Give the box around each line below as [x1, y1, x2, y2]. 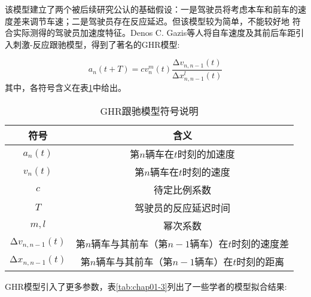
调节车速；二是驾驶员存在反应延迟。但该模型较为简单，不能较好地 [29, 14, 289, 27]
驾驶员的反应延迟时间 [135, 200, 231, 215]
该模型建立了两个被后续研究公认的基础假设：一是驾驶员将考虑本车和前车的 [5, 3, 298, 15]
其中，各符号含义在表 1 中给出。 [5, 81, 126, 93]
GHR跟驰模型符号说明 [100, 103, 199, 118]
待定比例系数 [154, 182, 212, 197]
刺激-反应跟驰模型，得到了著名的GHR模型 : [13, 38, 180, 50]
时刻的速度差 [231, 236, 289, 250]
